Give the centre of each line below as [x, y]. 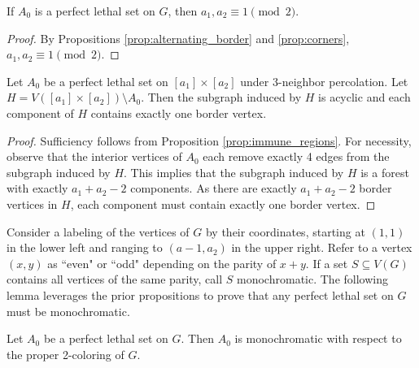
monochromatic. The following [312, 279]
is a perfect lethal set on [95, 11]
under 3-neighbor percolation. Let [324, 81]
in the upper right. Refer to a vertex [322, 247]
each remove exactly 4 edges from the [296, 156]
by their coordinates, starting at [285, 231]
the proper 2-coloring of [65, 354]
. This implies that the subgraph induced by [234, 172]
